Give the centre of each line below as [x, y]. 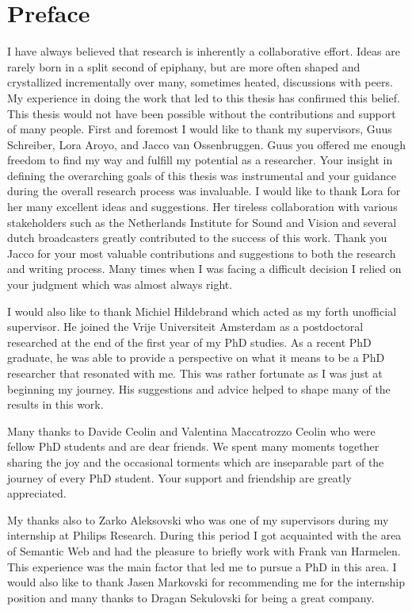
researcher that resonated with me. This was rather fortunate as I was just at [195, 373]
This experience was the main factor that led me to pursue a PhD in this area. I [202, 566]
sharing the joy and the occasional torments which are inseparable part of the [196, 461]
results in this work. [55, 404]
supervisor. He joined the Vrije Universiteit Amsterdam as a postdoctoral [185, 327]
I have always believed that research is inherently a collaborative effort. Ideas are [204, 51]
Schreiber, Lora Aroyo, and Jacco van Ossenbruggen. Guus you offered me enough [207, 144]
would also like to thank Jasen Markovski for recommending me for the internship [206, 582]
